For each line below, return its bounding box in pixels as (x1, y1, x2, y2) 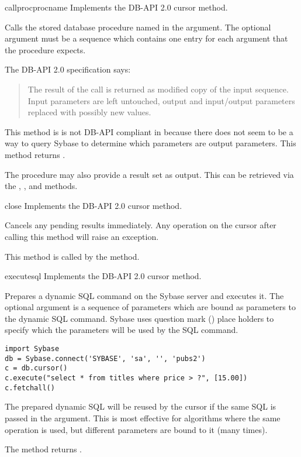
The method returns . (5, 443, 82, 455)
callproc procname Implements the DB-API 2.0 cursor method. (5, 1, 228, 13)
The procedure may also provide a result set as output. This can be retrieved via (5, 168, 294, 180)
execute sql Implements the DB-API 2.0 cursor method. (5, 270, 202, 282)
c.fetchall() (5, 383, 55, 392)
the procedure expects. (5, 43, 86, 56)
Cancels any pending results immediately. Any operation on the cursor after (5, 219, 276, 231)
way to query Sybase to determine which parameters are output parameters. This (5, 137, 296, 149)
